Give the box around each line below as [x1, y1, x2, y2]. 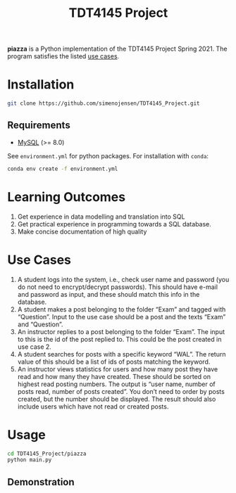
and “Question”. [17, 320, 63, 328]
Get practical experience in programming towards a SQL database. [17, 219, 211, 228]
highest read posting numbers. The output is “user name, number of [17, 380, 216, 388]
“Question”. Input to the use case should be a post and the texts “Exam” [17, 312, 226, 321]
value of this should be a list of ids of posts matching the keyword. [17, 357, 211, 366]
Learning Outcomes [7, 188, 125, 205]
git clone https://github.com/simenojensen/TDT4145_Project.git [7, 100, 200, 107]
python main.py [7, 456, 52, 463]
